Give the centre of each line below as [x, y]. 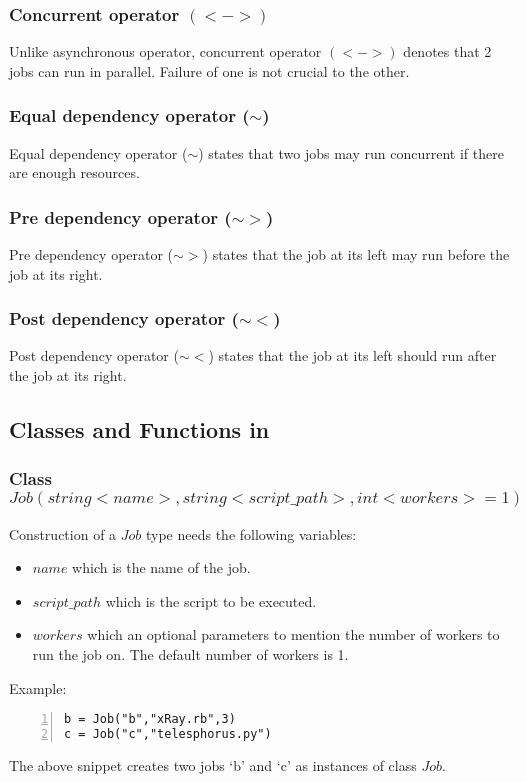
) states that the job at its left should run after [352, 355]
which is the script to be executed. [211, 600]
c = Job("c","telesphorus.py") [168, 734]
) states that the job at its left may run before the [356, 254]
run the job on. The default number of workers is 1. [190, 654]
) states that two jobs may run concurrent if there [351, 152]
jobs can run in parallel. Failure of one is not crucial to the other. [209, 70]
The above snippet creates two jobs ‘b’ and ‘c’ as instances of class [213, 764]
